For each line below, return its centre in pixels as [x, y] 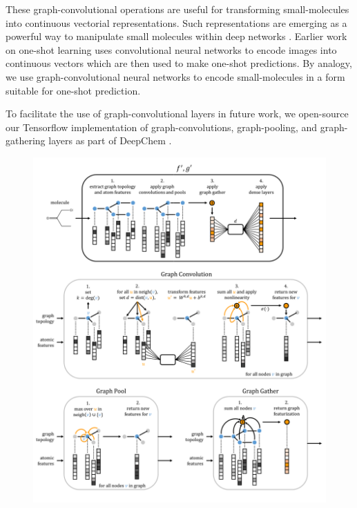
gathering [26, 140]
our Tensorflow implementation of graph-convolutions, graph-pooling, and [162, 127]
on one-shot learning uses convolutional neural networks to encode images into [171, 49]
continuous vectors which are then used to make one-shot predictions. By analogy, [179, 63]
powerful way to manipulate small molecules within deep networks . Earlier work [176, 36]
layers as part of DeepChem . [110, 140]
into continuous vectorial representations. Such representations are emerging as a [176, 22]
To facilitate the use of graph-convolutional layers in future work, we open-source [177, 114]
